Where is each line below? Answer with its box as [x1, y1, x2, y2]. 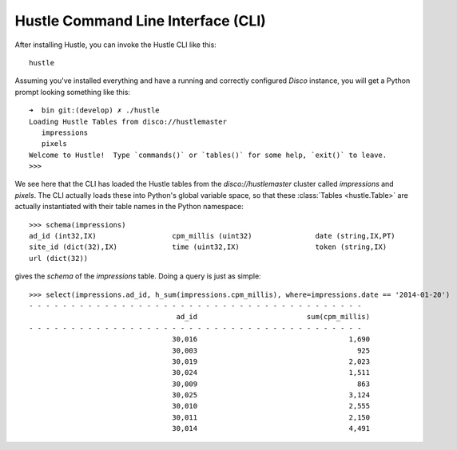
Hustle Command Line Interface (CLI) [14, 12, 267, 30]
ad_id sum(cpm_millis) [176, 312, 371, 322]
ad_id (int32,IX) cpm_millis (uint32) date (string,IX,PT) [29, 231, 395, 241]
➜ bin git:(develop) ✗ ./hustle [29, 106, 160, 115]
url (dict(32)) [29, 254, 89, 262]
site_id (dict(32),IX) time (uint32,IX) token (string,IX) [29, 243, 387, 251]
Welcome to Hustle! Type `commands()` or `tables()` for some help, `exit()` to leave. [29, 150, 387, 160]
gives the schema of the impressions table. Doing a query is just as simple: [14, 271, 261, 281]
